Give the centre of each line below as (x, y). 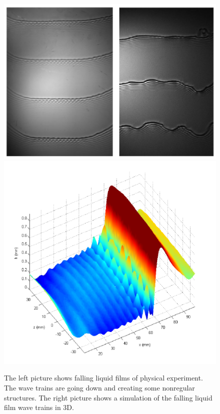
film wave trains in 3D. (39, 407)
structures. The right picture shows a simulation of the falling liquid (108, 397)
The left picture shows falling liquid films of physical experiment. (103, 378)
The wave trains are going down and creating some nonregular (99, 388)
